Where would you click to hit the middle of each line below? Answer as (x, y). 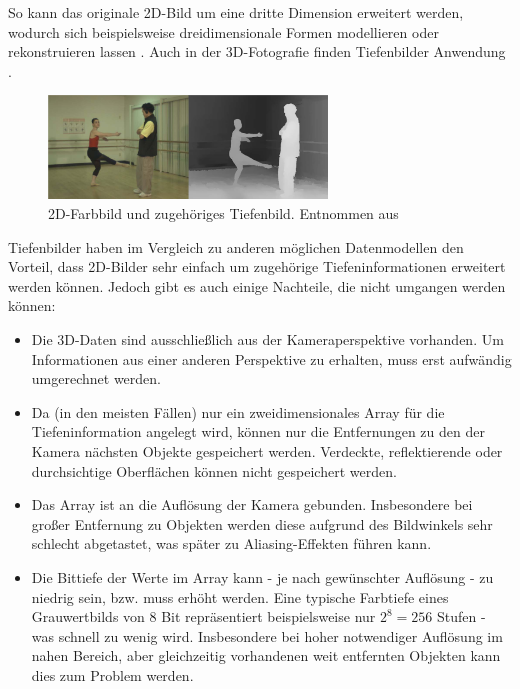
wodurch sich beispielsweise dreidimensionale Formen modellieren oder (223, 31)
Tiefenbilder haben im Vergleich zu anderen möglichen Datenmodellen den (236, 246)
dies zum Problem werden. (112, 674)
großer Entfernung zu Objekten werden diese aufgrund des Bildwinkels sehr (262, 523)
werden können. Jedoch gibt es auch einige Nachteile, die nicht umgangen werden (257, 285)
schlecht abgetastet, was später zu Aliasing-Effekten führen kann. (231, 543)
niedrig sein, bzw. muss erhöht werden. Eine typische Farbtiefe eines (240, 596)
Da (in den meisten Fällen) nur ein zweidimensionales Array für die (238, 411)
